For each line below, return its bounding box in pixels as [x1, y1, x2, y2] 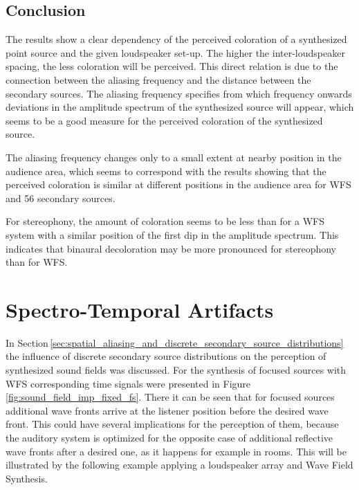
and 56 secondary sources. [6, 190, 116, 205]
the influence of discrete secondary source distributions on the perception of [6, 349, 326, 363]
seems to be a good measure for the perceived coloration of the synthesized [6, 113, 323, 127]
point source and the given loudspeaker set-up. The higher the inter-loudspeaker [6, 45, 345, 60]
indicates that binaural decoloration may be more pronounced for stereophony [6, 241, 336, 255]
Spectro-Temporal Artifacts [6, 295, 274, 323]
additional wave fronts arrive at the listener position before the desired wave [6, 403, 329, 417]
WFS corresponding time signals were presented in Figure [6, 376, 251, 390]
